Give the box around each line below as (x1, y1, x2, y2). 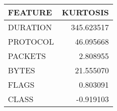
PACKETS (8, 50, 46, 61)
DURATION (8, 21, 52, 33)
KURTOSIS (61, 6, 109, 18)
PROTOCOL (8, 36, 54, 47)
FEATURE (8, 6, 52, 18)
